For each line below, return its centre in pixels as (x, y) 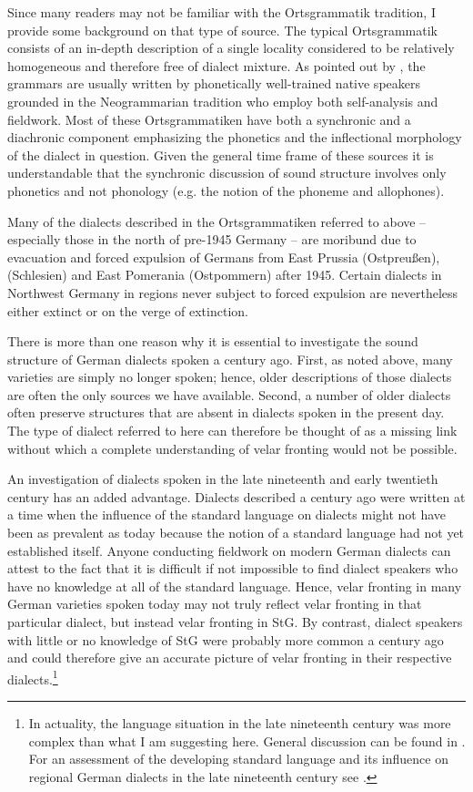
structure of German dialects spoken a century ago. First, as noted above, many (230, 359)
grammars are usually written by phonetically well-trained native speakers (214, 83)
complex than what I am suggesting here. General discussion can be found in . (247, 741)
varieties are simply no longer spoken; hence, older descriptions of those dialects (230, 377)
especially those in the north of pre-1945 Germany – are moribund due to (212, 239)
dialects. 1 (33, 677)
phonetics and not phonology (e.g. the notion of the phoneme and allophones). (226, 190)
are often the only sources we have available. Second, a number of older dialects (229, 394)
